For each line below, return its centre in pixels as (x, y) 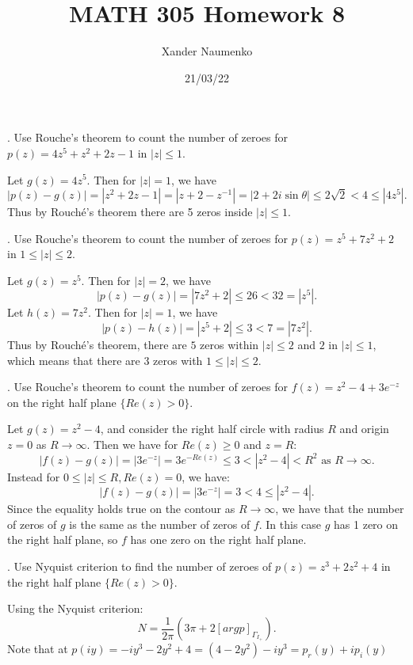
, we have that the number (340, 509)
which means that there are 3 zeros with (105, 360)
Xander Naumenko (207, 51)
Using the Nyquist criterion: (75, 608)
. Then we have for (132, 445)
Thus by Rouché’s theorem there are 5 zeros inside (130, 212)
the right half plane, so (63, 540)
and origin (364, 429)
